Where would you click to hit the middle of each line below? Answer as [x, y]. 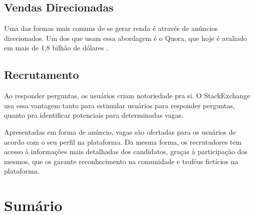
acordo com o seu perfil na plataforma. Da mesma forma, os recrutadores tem [123, 141]
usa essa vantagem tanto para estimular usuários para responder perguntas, [119, 105]
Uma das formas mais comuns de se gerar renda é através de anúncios [111, 28]
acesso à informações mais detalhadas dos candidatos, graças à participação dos [126, 151]
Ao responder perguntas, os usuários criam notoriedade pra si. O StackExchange [127, 96]
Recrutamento [41, 75]
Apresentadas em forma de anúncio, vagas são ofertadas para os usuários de [120, 131]
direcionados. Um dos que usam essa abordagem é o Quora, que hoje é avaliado [125, 38]
